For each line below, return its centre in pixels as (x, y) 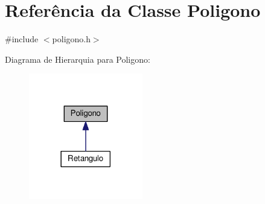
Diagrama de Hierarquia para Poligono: (78, 59)
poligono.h (71, 39)
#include (22, 39)
